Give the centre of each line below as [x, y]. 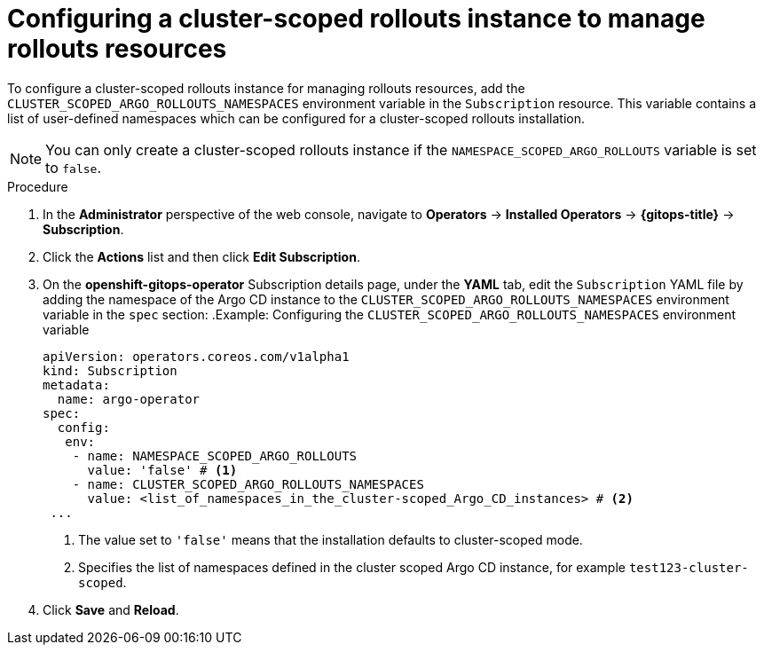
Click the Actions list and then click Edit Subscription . [201, 256]
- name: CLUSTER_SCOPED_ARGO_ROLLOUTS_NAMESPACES [248, 484]
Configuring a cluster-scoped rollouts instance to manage [356, 19]
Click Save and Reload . [111, 609]
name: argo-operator [129, 399]
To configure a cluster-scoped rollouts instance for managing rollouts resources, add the [266, 88]
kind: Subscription [110, 370]
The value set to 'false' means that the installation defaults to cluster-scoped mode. [331, 539]
